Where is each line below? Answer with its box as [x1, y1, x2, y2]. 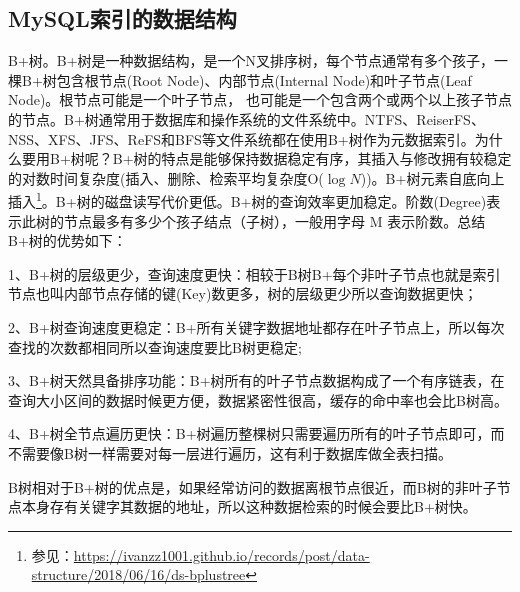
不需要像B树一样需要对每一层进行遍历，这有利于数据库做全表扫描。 [8, 442, 452, 463]
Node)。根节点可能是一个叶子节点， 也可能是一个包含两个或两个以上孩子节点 [8, 89, 512, 110]
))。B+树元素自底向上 [360, 167, 505, 188]
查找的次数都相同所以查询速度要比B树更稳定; [8, 336, 302, 357]
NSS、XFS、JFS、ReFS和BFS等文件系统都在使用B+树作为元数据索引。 [8, 128, 475, 149]
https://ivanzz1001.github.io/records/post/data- [73, 544, 370, 565]
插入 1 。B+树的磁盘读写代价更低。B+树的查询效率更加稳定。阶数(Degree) [8, 188, 487, 212]
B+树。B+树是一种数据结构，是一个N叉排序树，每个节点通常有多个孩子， [8, 50, 495, 71]
